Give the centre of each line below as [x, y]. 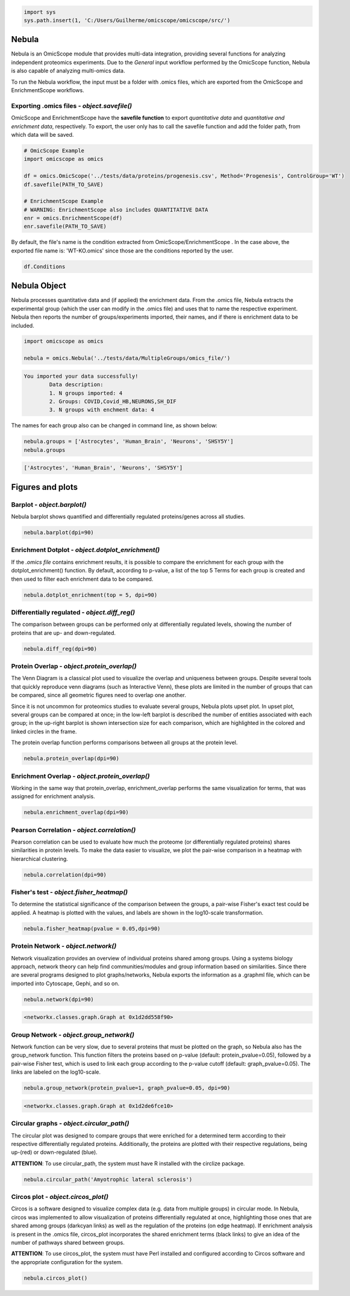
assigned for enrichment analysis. [53, 797]
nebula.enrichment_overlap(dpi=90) [76, 812]
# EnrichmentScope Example [64, 201]
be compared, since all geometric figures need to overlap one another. [98, 695]
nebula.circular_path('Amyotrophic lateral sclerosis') [108, 1179]
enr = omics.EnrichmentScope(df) [73, 218]
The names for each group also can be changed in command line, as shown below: [114, 425]
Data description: [76, 385]
